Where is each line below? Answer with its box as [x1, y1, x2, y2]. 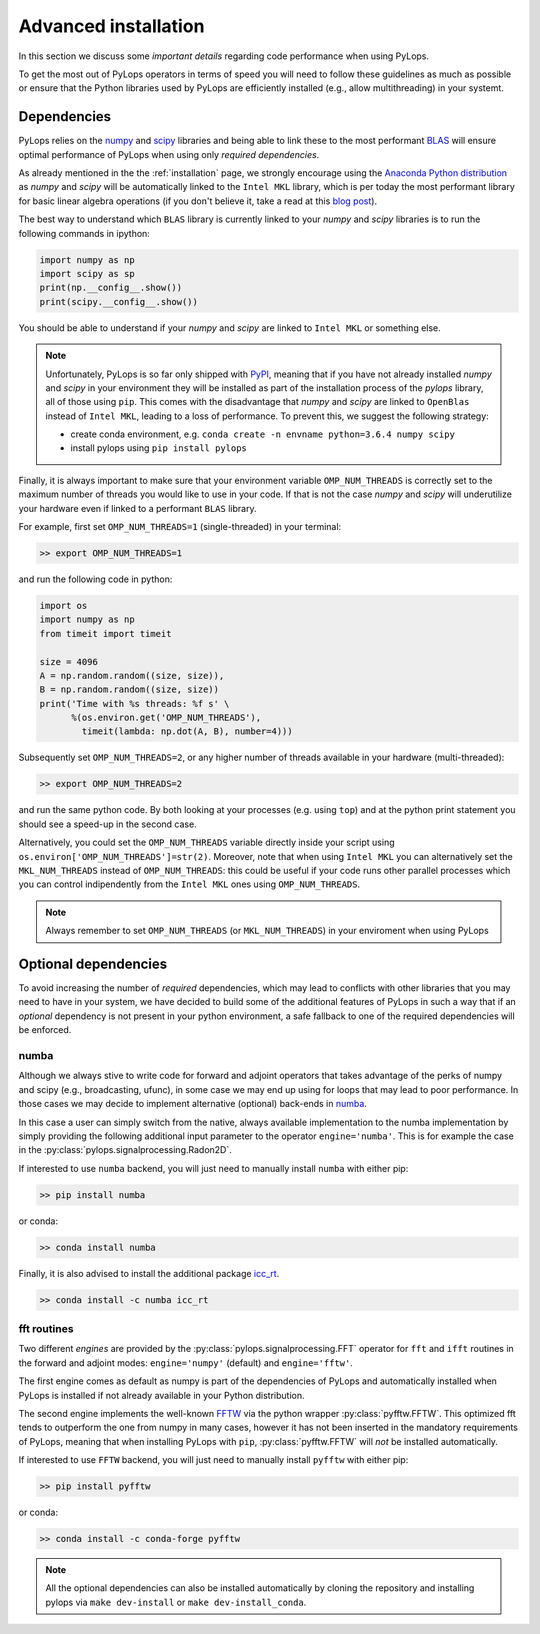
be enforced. [18, 1024, 72, 1036]
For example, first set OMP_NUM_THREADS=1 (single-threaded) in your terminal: [18, 521, 342, 533]
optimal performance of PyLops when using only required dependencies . [18, 148, 320, 160]
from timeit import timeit [39, 628, 172, 639]
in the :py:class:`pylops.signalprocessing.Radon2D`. [18, 1144, 232, 1156]
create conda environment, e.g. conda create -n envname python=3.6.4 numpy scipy [70, 428, 455, 440]
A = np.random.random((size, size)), [39, 670, 225, 681]
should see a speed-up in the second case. [18, 818, 197, 830]
